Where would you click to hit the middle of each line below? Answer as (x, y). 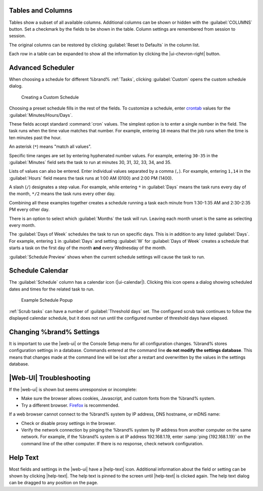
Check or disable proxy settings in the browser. (69, 423)
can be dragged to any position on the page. (54, 483)
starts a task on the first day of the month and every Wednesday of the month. (88, 248)
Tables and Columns (41, 10)
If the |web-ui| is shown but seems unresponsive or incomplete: (73, 390)
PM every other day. (29, 210)
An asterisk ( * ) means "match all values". (50, 146)
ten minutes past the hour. (35, 137)
